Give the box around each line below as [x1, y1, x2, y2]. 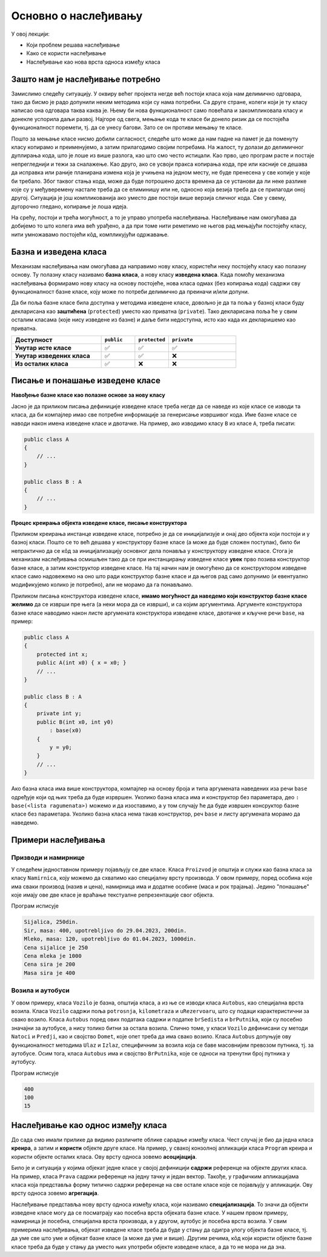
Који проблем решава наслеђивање [26, 41, 121, 48]
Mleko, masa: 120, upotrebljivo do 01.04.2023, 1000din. [24, 935, 197, 943]
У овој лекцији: [11, 30, 50, 38]
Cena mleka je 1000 [24, 952, 82, 960]
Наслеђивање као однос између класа [11, 1120, 167, 1130]
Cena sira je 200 [24, 961, 76, 968]
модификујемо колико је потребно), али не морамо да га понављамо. [11, 581, 193, 589]
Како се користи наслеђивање [26, 50, 106, 57]
